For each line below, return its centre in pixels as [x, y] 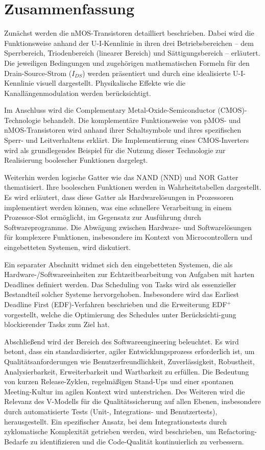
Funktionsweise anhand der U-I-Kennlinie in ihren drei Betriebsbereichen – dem [129, 43]
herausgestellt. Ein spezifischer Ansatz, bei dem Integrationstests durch [116, 421]
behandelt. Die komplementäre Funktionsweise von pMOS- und [142, 120]
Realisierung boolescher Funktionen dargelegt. [76, 160]
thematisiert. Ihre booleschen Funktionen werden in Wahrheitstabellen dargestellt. [133, 187]
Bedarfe [16, 441]
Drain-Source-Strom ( [38, 73]
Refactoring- [237, 431]
